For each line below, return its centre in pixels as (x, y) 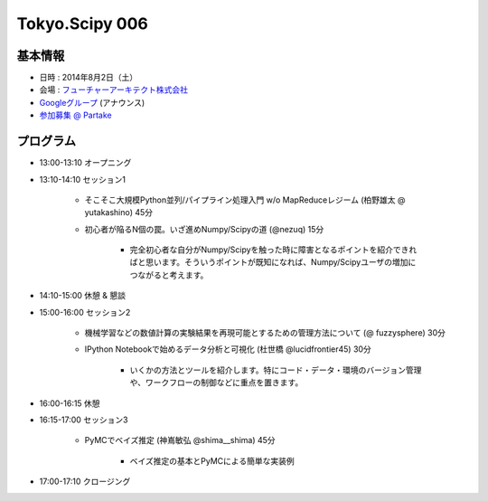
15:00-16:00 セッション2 (85, 312)
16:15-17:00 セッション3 (84, 420)
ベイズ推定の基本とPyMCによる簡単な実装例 (212, 460)
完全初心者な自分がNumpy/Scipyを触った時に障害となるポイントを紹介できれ (273, 250)
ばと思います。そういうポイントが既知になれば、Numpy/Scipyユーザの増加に (273, 262)
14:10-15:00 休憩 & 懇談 (83, 296)
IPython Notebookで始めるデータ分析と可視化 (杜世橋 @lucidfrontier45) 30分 (228, 349)
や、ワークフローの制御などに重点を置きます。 (216, 383)
